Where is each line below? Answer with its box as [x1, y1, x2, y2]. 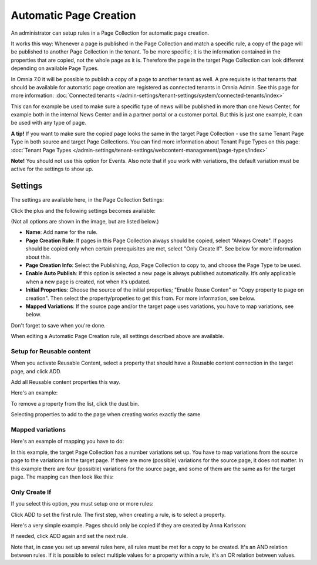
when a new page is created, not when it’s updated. [25, 278, 151, 285]
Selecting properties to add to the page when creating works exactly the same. [11, 411, 202, 418]
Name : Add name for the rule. [25, 229, 98, 236]
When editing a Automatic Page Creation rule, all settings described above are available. [11, 333, 224, 340]
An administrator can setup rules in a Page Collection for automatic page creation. [11, 29, 210, 36]
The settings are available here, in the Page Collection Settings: [11, 196, 164, 203]
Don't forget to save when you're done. [11, 322, 106, 329]
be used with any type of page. [11, 119, 86, 126]
